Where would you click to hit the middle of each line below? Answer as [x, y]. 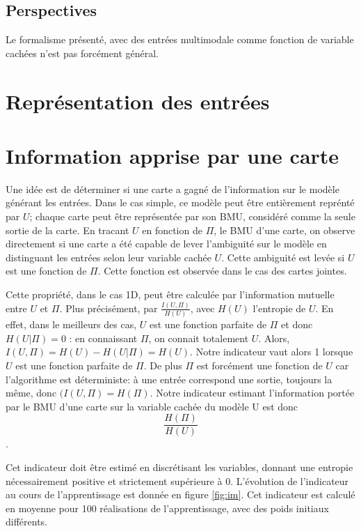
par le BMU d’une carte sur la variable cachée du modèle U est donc [152, 406]
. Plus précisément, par [109, 308]
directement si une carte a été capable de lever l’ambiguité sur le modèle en [166, 244]
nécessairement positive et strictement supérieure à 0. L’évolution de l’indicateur [177, 480]
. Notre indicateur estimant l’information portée [252, 393]
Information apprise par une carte [173, 155]
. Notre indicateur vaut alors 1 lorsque [272, 352]
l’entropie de [279, 308]
